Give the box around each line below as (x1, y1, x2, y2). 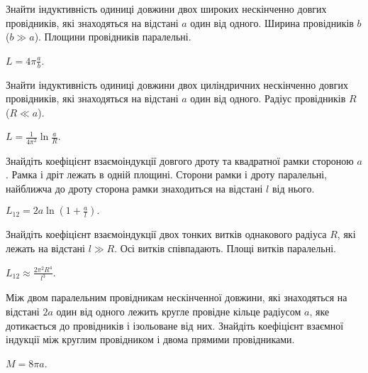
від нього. (272, 180, 315, 195)
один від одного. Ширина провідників (190, 15, 354, 30)
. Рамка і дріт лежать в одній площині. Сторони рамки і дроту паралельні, (6, 167, 328, 182)
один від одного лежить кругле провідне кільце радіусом (56, 304, 301, 319)
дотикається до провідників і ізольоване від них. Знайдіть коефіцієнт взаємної (6, 318, 344, 333)
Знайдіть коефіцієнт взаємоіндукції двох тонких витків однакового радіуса (6, 227, 327, 242)
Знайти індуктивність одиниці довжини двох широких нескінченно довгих (6, 1, 327, 16)
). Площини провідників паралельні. (34, 29, 191, 44)
